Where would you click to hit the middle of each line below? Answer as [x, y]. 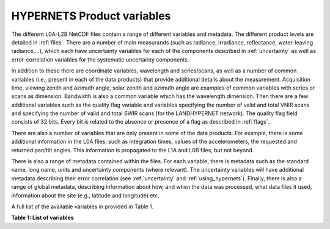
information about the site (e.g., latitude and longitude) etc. [86, 196]
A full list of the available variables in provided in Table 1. [82, 206]
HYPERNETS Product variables [91, 16]
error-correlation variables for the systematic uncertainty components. [100, 59]
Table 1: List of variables [43, 218]
